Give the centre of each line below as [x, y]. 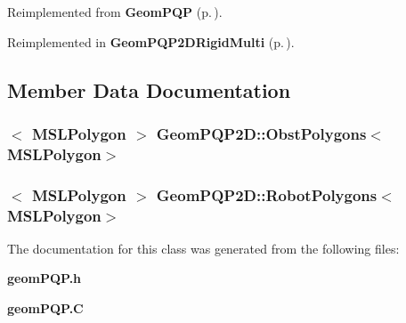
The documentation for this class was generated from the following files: [203, 248]
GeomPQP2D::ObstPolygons [261, 133]
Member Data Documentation [149, 89]
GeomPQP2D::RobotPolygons [267, 194]
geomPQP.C [45, 308]
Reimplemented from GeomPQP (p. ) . [115, 12]
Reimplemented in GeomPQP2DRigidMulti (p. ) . [151, 41]
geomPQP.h [45, 278]
